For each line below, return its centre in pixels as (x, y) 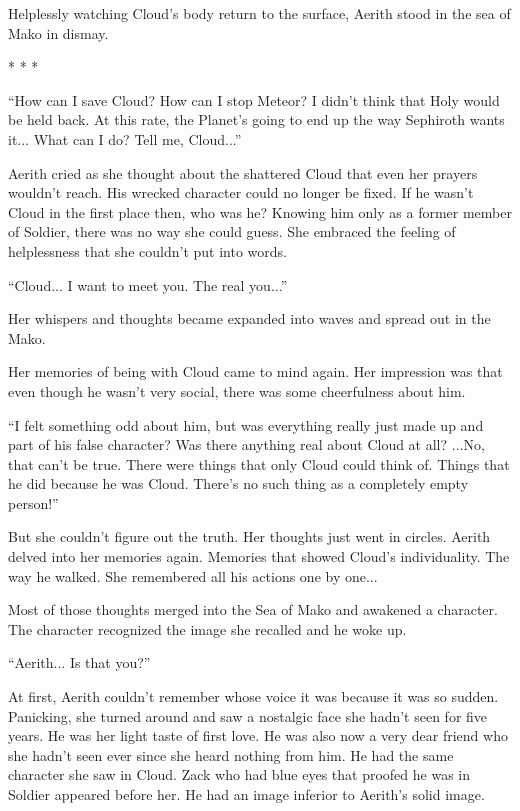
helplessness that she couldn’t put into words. (147, 250)
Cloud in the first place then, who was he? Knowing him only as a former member (260, 211)
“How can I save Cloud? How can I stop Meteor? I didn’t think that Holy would (254, 99)
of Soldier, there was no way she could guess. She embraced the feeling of (232, 231)
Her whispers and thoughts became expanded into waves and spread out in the (249, 318)
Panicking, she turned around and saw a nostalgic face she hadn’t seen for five (248, 715)
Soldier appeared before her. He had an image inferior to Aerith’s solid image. (246, 794)
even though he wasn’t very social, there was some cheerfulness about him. (237, 390)
